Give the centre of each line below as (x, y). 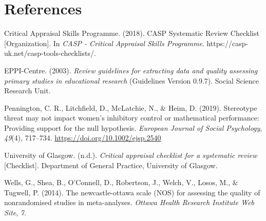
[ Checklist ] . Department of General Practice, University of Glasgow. (111, 165)
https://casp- (227, 43)
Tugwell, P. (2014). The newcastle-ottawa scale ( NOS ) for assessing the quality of (132, 192)
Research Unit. (27, 91)
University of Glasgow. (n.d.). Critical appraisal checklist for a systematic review (131, 155)
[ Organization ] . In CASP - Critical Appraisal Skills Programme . (104, 43)
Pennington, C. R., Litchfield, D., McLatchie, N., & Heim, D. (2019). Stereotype (131, 107)
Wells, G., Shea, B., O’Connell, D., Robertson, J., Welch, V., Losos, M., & (121, 182)
